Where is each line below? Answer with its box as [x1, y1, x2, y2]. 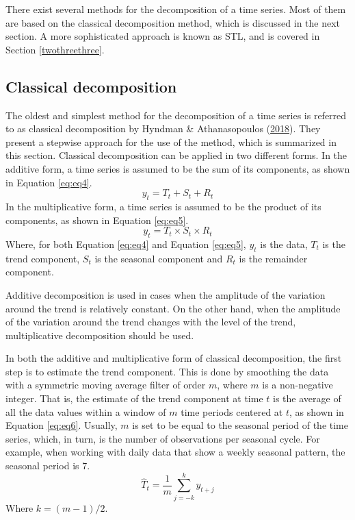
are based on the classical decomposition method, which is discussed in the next [5, 15, 341, 29]
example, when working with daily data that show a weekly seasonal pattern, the [5, 445, 345, 459]
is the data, [260, 236, 308, 251]
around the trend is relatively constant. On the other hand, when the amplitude [5, 301, 341, 315]
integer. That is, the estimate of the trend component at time [5, 391, 263, 406]
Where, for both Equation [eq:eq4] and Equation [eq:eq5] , [5, 236, 246, 251]
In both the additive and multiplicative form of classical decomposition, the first [5, 351, 342, 365]
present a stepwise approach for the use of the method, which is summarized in [5, 134, 337, 149]
